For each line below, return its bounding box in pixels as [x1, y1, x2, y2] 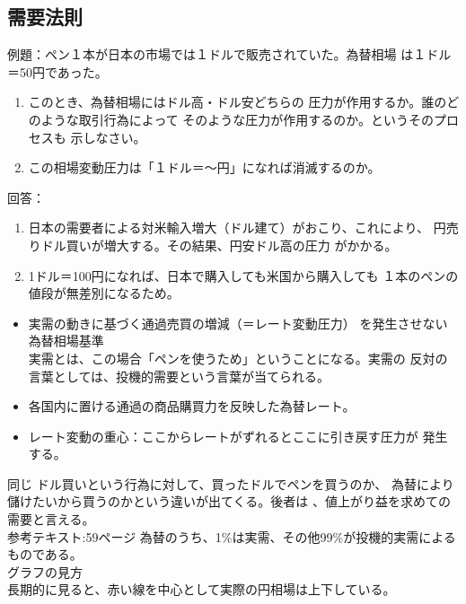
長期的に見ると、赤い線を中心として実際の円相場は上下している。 [7, 580, 396, 599]
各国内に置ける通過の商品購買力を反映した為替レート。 [28, 397, 356, 416]
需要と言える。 [7, 510, 95, 529]
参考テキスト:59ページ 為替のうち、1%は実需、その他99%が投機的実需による [7, 527, 456, 546]
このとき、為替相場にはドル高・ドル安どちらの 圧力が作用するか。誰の [28, 92, 447, 111]
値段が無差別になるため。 [28, 284, 180, 302]
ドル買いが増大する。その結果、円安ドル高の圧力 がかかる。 [40, 235, 398, 254]
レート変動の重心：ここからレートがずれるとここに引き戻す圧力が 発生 [28, 426, 448, 445]
